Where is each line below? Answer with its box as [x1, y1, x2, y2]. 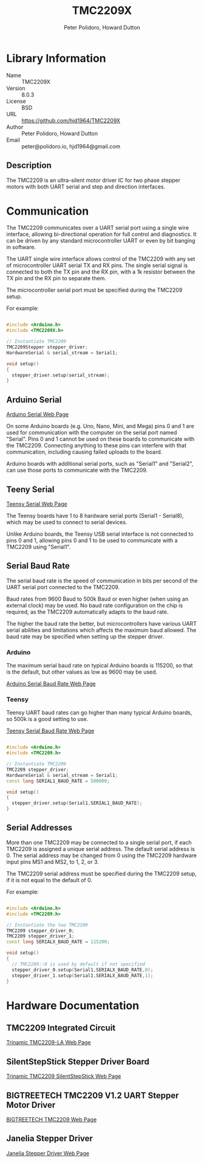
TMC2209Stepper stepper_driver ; [6, 344, 88, 350]
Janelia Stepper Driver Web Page [6, 1150, 90, 1157]
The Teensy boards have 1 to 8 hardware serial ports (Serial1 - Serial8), [6, 512, 184, 519]
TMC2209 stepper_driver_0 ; [6, 928, 75, 934]
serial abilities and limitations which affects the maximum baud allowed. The [6, 626, 197, 633]
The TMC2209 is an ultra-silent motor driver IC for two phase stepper [6, 176, 181, 184]
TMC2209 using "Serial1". [6, 543, 71, 550]
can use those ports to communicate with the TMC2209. [6, 466, 148, 474]
